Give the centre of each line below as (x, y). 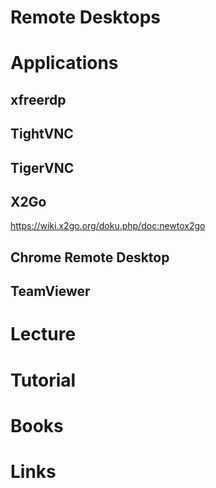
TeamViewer (50, 291)
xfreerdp (38, 99)
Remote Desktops (86, 17)
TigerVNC (42, 167)
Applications (64, 63)
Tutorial (43, 380)
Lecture (43, 334)
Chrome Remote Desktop (90, 257)
